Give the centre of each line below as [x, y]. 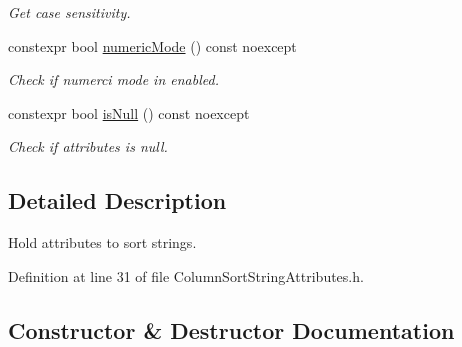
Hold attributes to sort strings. [102, 242]
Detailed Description [117, 200]
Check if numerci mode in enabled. [113, 79]
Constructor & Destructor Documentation [231, 329]
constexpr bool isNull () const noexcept [129, 112]
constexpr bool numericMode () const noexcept [152, 45]
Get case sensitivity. [69, 12]
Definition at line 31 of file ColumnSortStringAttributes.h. [186, 275]
